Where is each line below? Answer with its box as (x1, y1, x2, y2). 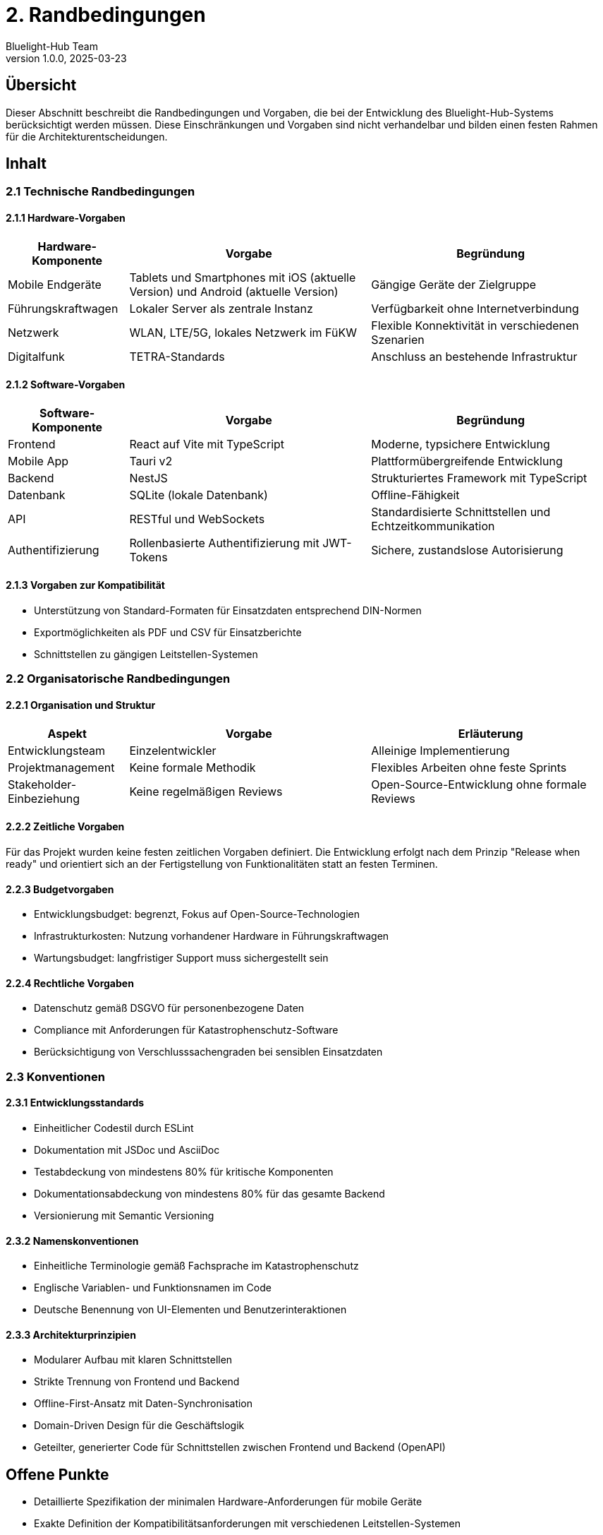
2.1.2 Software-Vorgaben (6, 378, 126, 391)
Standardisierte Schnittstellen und (371, 504, 551, 519)
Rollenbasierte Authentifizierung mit (129, 535, 319, 550)
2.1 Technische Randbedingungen (6, 184, 195, 199)
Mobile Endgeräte (8, 277, 102, 292)
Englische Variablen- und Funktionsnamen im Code (34, 1282, 272, 1294)
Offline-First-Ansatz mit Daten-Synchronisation (34, 1397, 253, 1410)
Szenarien (371, 332, 425, 347)
